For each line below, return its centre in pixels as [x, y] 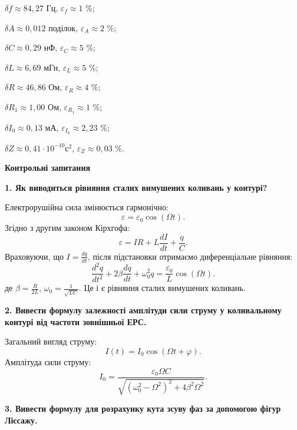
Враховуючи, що [34, 256]
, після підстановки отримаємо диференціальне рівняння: [190, 256]
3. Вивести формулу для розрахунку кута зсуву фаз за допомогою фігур [143, 408]
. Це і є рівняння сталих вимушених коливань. [162, 288]
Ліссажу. [21, 420]
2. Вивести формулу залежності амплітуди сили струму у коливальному [143, 310]
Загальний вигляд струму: [51, 341]
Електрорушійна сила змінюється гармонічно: [87, 207]
